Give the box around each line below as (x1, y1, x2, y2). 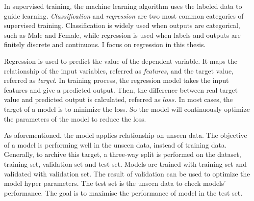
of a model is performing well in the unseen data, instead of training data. (4, 139, 227, 150)
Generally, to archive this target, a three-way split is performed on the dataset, (4, 149, 241, 159)
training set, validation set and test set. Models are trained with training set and (4, 158, 247, 169)
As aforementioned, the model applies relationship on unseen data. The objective (4, 130, 247, 140)
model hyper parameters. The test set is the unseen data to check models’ (4, 178, 226, 188)
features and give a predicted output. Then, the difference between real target (4, 84, 238, 95)
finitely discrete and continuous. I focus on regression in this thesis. (4, 39, 206, 50)
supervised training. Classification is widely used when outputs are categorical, (4, 20, 240, 30)
